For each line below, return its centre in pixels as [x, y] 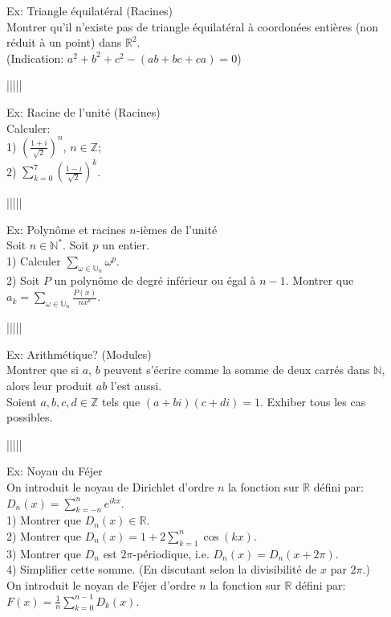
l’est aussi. [136, 386]
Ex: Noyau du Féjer [55, 471]
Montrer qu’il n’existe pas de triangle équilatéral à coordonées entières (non [192, 26]
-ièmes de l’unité [177, 229]
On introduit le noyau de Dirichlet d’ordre [110, 487]
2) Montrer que [44, 535]
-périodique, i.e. [171, 553]
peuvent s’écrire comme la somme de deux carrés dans [237, 370]
